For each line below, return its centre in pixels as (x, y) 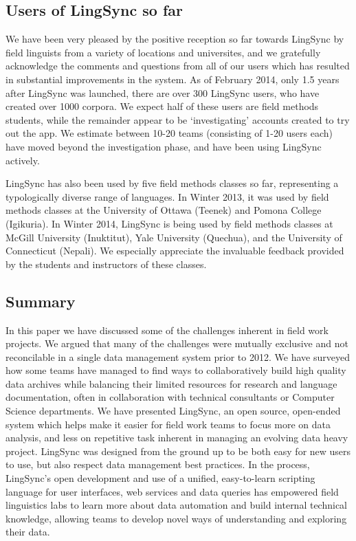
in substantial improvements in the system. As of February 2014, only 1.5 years (173, 79)
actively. (23, 160)
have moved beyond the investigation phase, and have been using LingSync (164, 146)
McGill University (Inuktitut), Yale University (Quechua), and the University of (174, 237)
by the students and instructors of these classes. (106, 264)
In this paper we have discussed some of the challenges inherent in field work (167, 330)
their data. (28, 532)
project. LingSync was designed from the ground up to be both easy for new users (178, 451)
